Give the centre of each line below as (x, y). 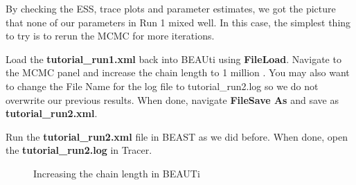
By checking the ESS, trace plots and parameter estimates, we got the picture (171, 8)
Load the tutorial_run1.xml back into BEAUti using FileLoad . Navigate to (173, 59)
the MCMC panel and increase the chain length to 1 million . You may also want (178, 72)
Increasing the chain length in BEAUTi (117, 173)
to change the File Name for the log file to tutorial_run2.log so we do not (162, 86)
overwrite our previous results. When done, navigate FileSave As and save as (172, 99)
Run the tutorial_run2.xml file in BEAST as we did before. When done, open (177, 136)
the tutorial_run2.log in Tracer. (79, 150)
